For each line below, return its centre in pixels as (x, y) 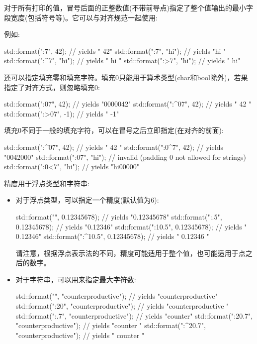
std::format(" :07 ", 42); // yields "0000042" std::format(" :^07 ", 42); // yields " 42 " (128, 104)
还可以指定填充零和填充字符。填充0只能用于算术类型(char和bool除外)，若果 (126, 77)
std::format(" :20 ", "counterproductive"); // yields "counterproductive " (122, 306)
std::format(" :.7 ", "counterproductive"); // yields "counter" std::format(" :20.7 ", (134, 315)
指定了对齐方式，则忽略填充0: (52, 87)
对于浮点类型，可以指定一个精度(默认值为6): (87, 200)
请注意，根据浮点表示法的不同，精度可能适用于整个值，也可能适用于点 (130, 253)
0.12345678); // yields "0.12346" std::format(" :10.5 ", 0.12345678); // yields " (131, 226)
